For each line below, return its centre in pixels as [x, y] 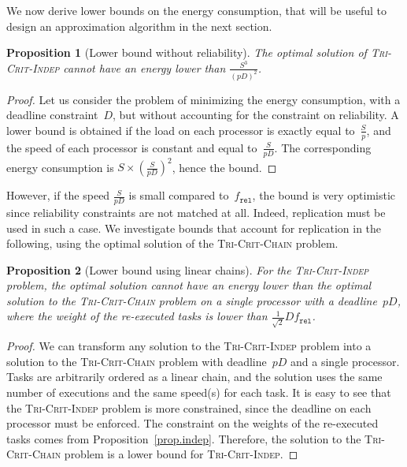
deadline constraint [52, 115]
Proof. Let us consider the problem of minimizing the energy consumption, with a [203, 99]
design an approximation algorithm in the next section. [139, 26]
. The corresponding [323, 147]
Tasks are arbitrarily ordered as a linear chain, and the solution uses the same [194, 377]
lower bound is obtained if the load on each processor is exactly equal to [181, 130]
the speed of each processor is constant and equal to [132, 147]
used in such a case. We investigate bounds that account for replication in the [194, 228]
